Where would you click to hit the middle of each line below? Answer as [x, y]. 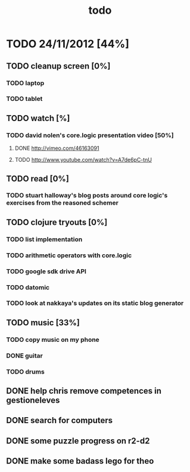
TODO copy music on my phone [53, 340]
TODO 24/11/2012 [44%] [68, 44]
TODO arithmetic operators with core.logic [69, 255]
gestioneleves [33, 400]
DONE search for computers [60, 420]
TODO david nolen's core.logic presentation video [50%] [90, 135]
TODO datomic [28, 287]
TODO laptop [25, 83]
